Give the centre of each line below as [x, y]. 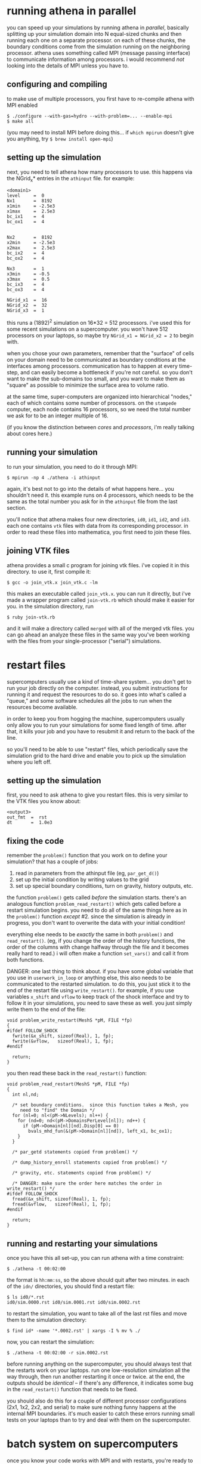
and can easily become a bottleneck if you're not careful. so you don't [106, 373]
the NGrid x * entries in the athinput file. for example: [71, 179]
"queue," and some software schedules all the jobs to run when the [89, 700]
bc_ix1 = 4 [26, 217]
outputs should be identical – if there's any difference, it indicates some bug [100, 1383]
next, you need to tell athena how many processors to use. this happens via [100, 172]
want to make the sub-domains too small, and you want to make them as [96, 379]
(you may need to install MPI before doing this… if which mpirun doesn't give [101, 132]
